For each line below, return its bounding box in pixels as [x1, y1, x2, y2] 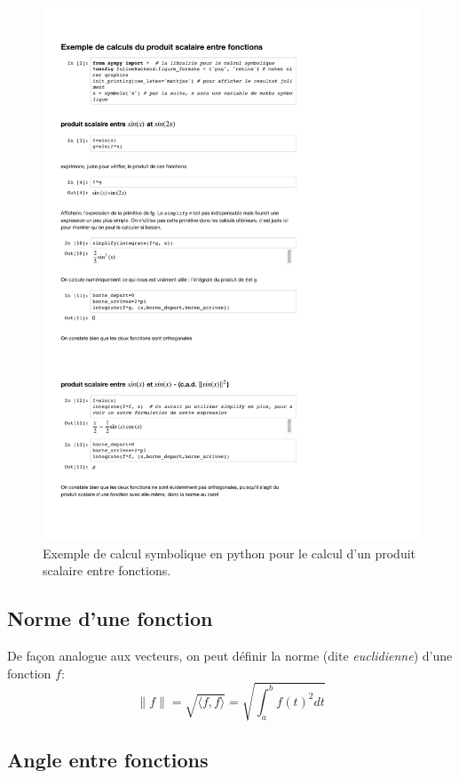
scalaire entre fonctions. [43, 561, 171, 580]
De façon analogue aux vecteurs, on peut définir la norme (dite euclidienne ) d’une [7, 646, 453, 664]
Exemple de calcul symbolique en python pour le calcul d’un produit [43, 543, 416, 562]
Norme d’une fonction [7, 605, 213, 632]
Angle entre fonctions [7, 746, 209, 774]
